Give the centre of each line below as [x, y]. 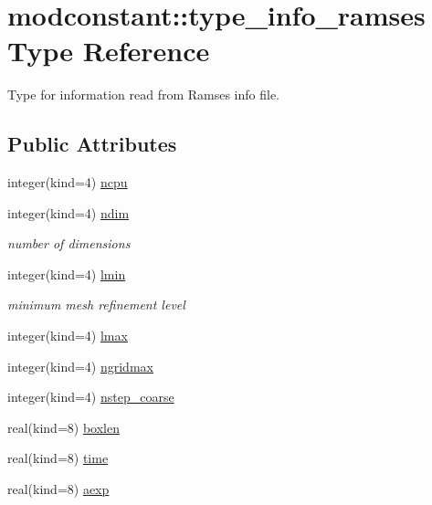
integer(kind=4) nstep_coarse [91, 397]
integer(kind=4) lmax [68, 336]
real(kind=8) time [58, 458]
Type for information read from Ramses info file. [144, 95]
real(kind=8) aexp [58, 489]
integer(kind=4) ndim [68, 212]
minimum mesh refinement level [96, 305]
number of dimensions [69, 243]
